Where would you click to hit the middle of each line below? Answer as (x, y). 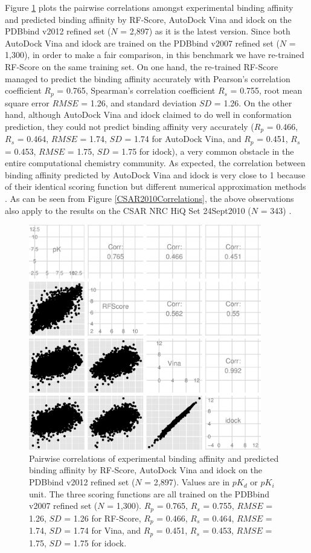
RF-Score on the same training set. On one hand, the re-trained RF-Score (142, 66)
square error (27, 102)
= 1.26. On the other (253, 102)
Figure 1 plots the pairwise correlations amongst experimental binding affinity (149, 7)
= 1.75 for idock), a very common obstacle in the (203, 151)
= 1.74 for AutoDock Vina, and (183, 139)
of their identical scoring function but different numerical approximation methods (155, 186)
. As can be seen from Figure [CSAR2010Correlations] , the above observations (149, 199)
